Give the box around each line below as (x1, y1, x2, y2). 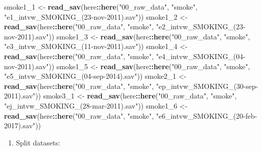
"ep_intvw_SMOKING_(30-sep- (155, 80, 258, 91)
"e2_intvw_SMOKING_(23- (155, 21, 246, 32)
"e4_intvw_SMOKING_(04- (155, 51, 246, 61)
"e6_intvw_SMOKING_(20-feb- (155, 110, 257, 121)
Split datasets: (16, 137, 61, 147)
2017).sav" (4, 120, 36, 131)
